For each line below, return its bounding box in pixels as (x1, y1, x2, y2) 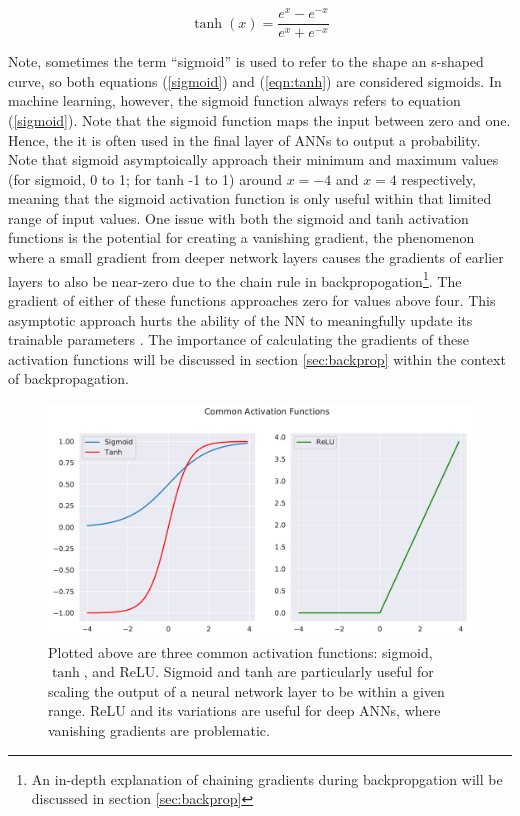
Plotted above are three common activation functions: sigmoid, (48, 641, 433, 662)
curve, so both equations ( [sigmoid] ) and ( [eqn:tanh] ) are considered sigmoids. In (8, 70, 502, 91)
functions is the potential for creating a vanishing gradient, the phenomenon (8, 227, 475, 248)
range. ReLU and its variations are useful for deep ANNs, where (48, 700, 441, 721)
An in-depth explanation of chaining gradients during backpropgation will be (31, 768, 503, 789)
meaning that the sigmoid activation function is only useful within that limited (8, 188, 492, 209)
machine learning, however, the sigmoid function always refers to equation (8, 90, 461, 111)
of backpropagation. (8, 368, 130, 389)
